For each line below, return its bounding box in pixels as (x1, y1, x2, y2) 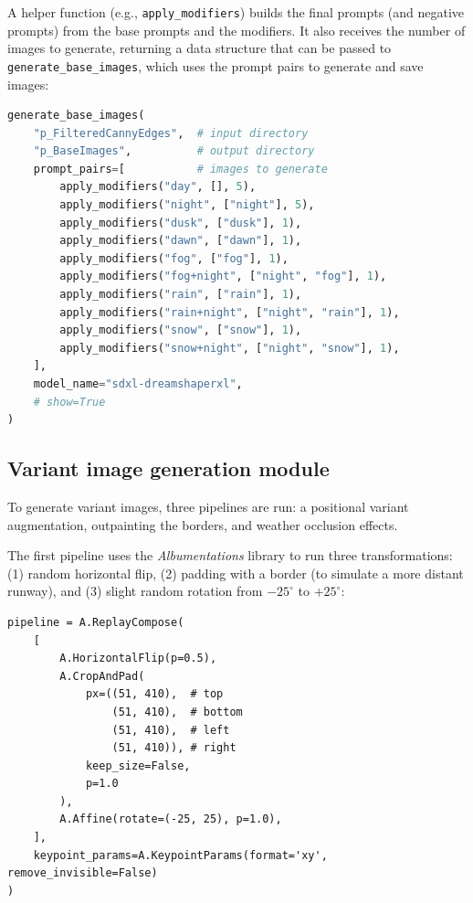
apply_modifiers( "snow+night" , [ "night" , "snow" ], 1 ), (59, 341, 400, 355)
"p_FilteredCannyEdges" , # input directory (33, 126, 309, 140)
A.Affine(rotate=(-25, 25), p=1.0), (59, 813, 282, 826)
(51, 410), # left (111, 723, 230, 737)
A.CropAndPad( (59, 669, 145, 683)
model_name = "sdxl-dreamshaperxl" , (33, 377, 243, 390)
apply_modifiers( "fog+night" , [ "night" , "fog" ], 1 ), (59, 270, 387, 283)
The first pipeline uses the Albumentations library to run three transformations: (7, 546, 453, 565)
